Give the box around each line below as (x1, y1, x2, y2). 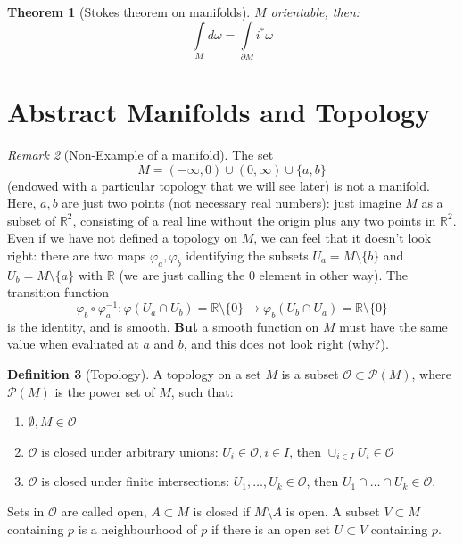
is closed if (193, 502, 251, 521)
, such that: (170, 382, 234, 400)
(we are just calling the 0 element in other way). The (119, 265, 409, 284)
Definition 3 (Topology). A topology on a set (7, 365, 261, 383)
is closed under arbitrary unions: (41, 441, 219, 460)
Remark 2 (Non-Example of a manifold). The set (7, 145, 274, 164)
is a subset (281, 365, 339, 383)
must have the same (339, 317, 448, 335)
